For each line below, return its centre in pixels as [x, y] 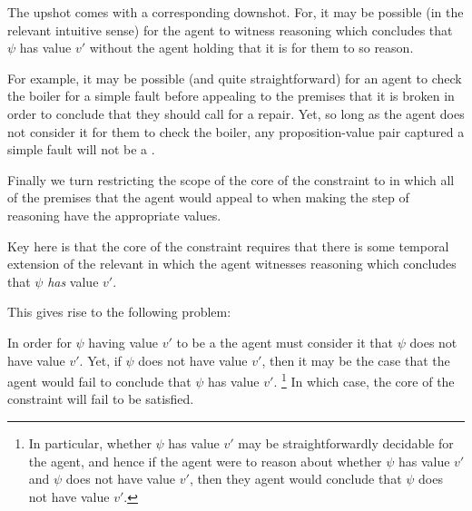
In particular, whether [90, 442]
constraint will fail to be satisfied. [101, 399]
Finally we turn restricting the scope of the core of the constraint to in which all [231, 179]
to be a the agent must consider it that [285, 342]
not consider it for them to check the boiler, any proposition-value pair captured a [236, 131]
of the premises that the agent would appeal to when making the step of [208, 197]
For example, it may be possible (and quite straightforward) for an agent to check [235, 78]
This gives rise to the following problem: [119, 312]
